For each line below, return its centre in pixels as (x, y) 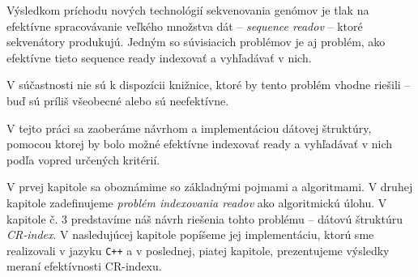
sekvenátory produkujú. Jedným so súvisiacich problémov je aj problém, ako (196, 42)
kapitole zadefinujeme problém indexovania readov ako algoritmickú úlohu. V (197, 202)
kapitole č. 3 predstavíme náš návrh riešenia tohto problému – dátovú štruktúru (205, 218)
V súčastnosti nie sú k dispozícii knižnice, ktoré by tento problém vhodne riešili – (209, 85)
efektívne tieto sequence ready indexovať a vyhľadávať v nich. (159, 57)
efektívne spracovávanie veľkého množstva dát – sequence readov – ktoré (185, 26)
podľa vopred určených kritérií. (83, 159)
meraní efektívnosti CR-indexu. (84, 266)
